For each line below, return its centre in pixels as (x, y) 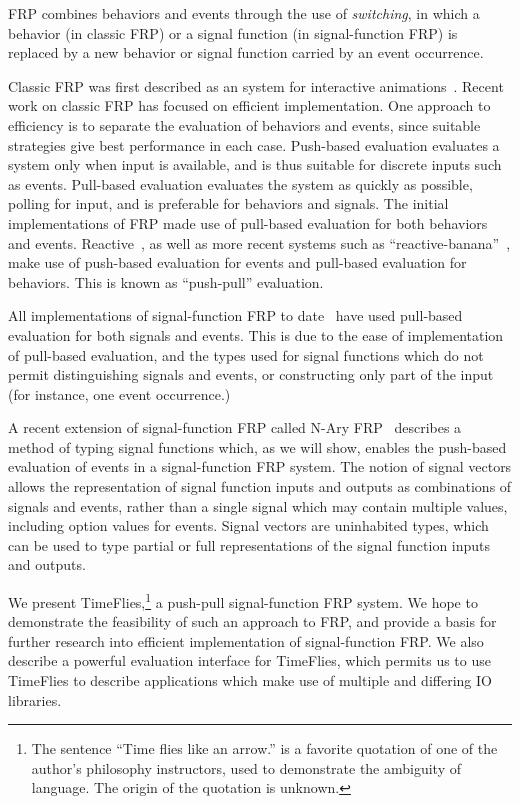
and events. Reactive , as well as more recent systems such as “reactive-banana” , (259, 242)
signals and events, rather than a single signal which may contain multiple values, (258, 505)
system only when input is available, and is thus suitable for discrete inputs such (255, 164)
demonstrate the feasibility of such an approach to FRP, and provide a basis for (252, 621)
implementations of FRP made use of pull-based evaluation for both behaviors (248, 222)
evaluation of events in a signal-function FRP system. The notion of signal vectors (260, 466)
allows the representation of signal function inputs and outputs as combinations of (260, 486)
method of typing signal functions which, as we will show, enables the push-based (257, 446)
